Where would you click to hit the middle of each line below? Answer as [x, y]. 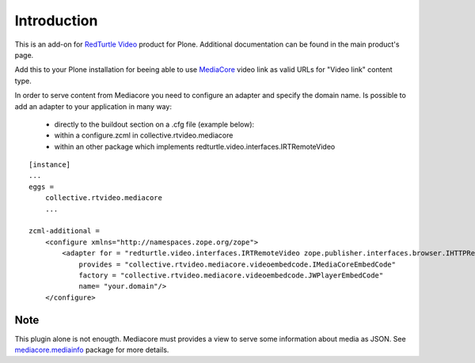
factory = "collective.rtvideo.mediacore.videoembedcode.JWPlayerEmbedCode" [231, 275]
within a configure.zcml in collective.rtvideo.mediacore [144, 135]
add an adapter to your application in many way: [93, 106]
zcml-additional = [65, 231]
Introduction [56, 21]
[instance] [50, 165]
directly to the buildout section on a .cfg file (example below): [154, 124]
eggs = [42, 187]
